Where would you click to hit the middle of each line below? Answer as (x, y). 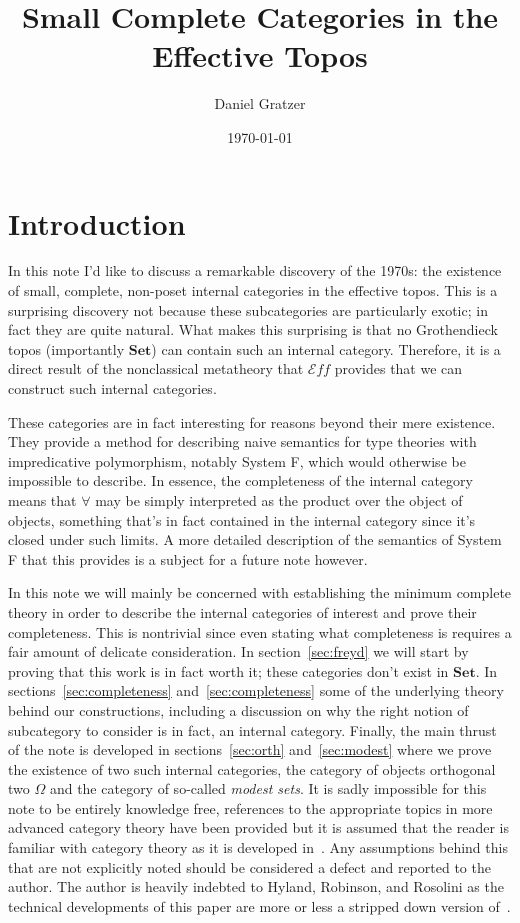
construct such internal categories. (112, 388)
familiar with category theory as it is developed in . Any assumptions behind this (258, 847)
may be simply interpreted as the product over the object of (279, 499)
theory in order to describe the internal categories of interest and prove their (242, 611)
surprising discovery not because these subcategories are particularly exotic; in (248, 309)
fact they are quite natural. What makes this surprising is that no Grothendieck (253, 329)
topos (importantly (66, 348)
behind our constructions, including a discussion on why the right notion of (238, 709)
